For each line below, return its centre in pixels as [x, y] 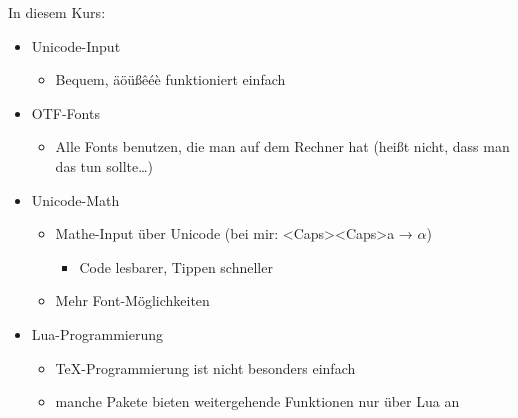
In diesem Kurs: [57, 12]
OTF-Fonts [65, 112]
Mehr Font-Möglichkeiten [132, 300]
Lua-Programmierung [97, 333]
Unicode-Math [75, 199]
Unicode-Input [76, 45]
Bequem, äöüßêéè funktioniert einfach [170, 79]
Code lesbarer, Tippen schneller [176, 266]
